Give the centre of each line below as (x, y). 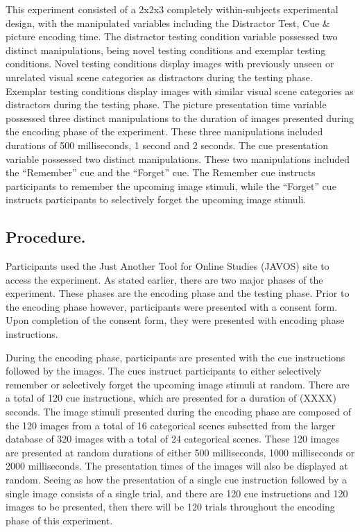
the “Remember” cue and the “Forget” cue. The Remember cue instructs (161, 172)
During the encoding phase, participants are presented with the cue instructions (175, 357)
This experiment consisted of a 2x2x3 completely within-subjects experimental (172, 9)
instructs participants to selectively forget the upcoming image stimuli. (156, 199)
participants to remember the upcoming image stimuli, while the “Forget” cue (171, 186)
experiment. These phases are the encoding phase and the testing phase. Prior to (178, 293)
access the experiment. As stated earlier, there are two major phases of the (164, 279)
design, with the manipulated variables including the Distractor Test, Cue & (168, 23)
